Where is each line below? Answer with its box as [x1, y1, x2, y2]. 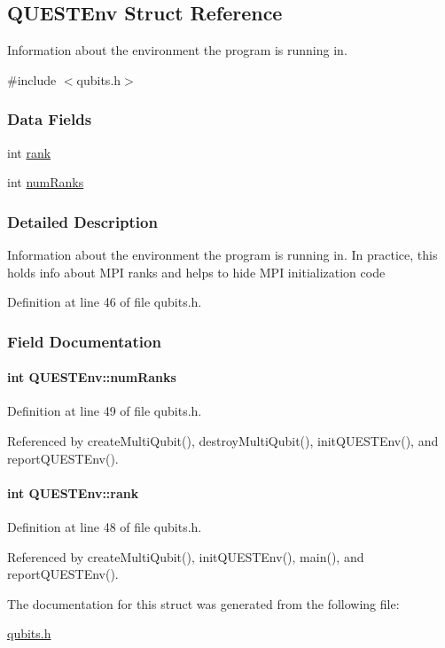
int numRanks [7, 173, 84, 191]
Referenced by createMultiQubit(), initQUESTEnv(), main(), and [7, 547, 364, 566]
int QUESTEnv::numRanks [7, 368, 176, 386]
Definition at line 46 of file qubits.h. [7, 293, 202, 311]
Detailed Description [7, 210, 158, 232]
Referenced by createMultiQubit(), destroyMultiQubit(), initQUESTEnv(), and [7, 432, 439, 450]
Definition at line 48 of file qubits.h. [7, 518, 202, 536]
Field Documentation [7, 330, 161, 352]
